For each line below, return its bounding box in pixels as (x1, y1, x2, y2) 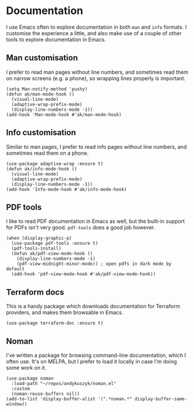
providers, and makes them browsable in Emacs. (6, 309, 124, 316)
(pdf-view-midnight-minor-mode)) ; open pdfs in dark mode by (16, 261, 172, 267)
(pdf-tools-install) (11, 246, 62, 251)
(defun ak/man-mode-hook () (6, 91, 75, 97)
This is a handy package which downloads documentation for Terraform (6, 303, 181, 310)
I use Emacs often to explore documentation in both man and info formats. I (6, 23, 187, 30)
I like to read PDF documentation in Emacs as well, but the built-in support (6, 218, 185, 225)
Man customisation (6, 53, 78, 63)
